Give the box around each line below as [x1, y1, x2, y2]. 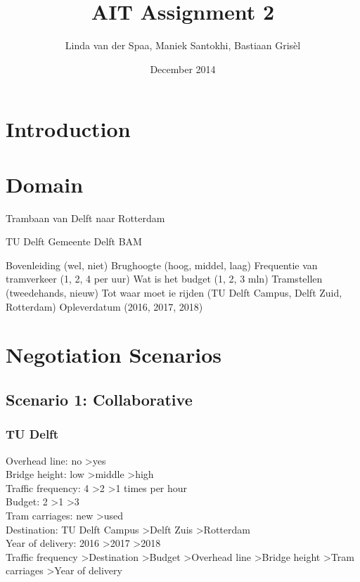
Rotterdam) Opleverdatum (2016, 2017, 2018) [6, 299, 203, 313]
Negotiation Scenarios [6, 340, 221, 369]
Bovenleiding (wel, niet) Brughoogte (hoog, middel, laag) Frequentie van [6, 257, 318, 272]
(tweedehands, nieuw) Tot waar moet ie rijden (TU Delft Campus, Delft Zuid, [6, 285, 342, 299]
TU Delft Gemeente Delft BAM [6, 234, 142, 249]
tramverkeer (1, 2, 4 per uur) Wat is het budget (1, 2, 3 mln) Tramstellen [6, 271, 323, 286]
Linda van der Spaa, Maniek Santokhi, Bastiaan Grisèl [65, 38, 301, 53]
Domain [6, 169, 84, 198]
